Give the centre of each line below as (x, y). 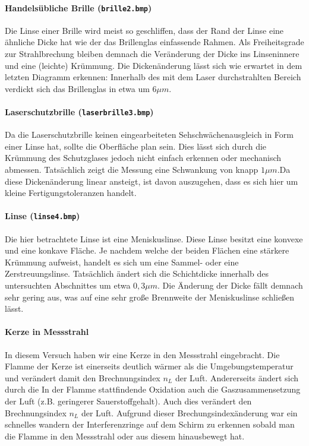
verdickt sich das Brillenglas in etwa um (77, 88)
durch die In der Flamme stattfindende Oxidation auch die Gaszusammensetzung (153, 389)
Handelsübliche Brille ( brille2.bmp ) (78, 7)
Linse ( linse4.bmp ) (42, 216)
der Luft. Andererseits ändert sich (237, 377)
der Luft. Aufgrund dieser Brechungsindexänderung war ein (189, 412)
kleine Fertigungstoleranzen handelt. (71, 193)
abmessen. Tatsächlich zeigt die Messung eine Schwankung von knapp (132, 170)
